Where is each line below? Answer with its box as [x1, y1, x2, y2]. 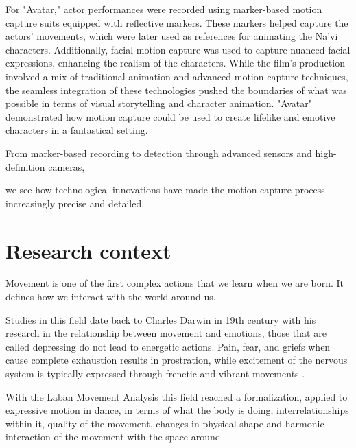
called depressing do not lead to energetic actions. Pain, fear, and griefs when [5, 339, 331, 353]
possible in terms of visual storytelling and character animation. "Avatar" [5, 96, 313, 110]
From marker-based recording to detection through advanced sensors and [5, 145, 312, 160]
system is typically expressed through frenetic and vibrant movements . [5, 366, 305, 380]
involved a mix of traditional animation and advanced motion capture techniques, [5, 69, 348, 83]
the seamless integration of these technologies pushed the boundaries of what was [5, 82, 347, 97]
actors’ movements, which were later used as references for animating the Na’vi [5, 29, 338, 43]
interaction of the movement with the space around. [5, 429, 224, 444]
